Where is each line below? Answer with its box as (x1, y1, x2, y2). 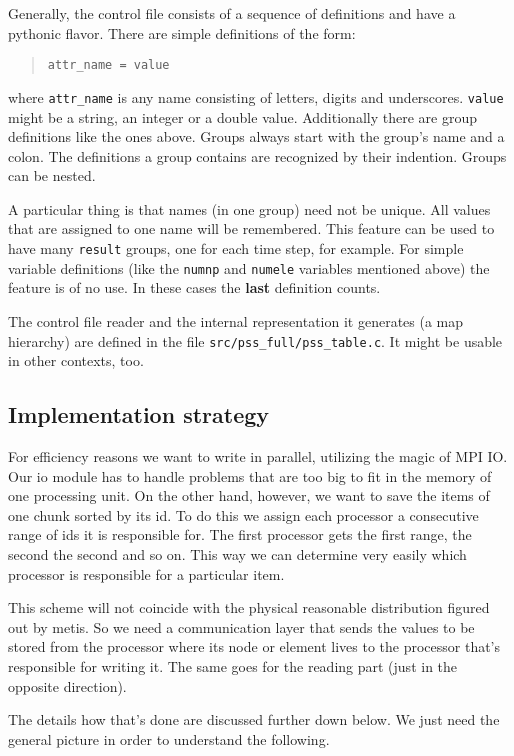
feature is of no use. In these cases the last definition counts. (8, 277, 381, 298)
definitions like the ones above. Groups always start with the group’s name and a (8, 126, 505, 147)
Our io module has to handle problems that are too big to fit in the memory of (8, 465, 492, 486)
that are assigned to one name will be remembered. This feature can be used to (8, 218, 495, 239)
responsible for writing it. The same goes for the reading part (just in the (8, 655, 458, 676)
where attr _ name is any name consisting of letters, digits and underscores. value (8, 86, 504, 107)
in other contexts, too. (8, 350, 144, 371)
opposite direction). (8, 675, 127, 696)
